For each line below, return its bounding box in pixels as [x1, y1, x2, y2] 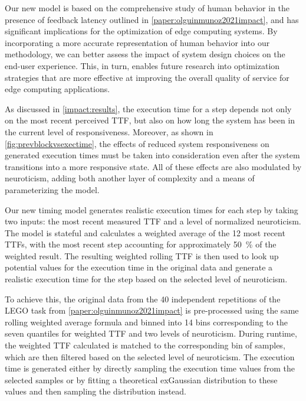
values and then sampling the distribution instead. [5, 385, 186, 397]
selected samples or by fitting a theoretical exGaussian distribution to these [5, 373, 278, 386]
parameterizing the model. [5, 183, 100, 195]
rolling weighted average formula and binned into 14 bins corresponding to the [5, 315, 288, 328]
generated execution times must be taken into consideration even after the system [5, 149, 300, 161]
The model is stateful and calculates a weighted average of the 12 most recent [5, 226, 285, 239]
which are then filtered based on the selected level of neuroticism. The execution [5, 350, 295, 363]
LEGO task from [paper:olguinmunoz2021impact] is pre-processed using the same [5, 304, 299, 317]
